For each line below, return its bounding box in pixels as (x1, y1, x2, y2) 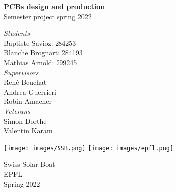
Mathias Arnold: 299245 (4, 57, 77, 67)
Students (4, 28, 30, 38)
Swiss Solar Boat (4, 159, 55, 169)
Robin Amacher (4, 96, 52, 106)
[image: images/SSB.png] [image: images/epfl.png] (4, 144, 174, 152)
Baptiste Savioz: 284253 (4, 37, 76, 48)
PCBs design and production (4, 1, 105, 11)
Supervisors (4, 67, 39, 77)
